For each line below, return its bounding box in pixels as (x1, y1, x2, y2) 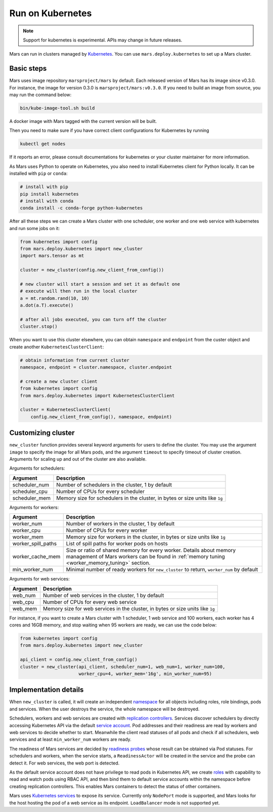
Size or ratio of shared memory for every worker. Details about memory (66, 547, 236, 554)
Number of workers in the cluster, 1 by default (66, 520, 175, 527)
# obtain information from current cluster (20, 357, 130, 363)
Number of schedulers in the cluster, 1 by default (56, 481, 172, 488)
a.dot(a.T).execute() (20, 302, 74, 308)
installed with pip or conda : (9, 170, 68, 176)
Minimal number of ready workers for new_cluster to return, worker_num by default (66, 566, 258, 573)
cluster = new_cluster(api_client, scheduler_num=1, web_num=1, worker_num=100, (20, 664, 225, 669)
